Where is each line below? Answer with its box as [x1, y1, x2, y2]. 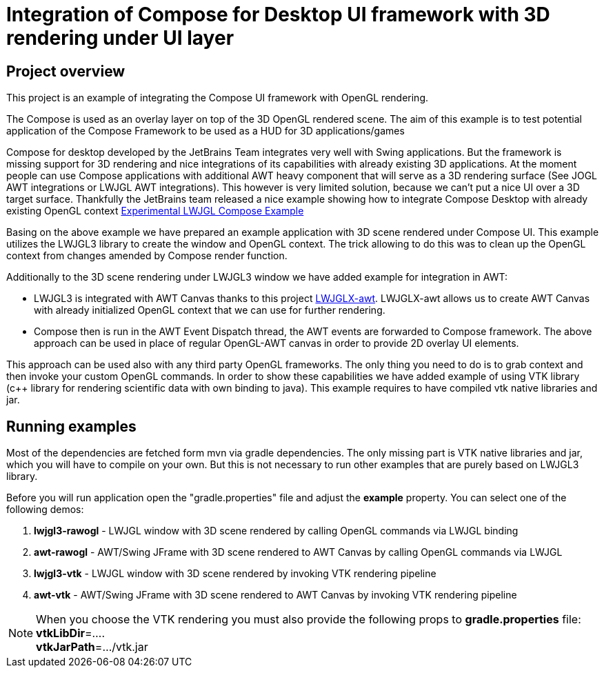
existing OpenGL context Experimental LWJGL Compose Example [6, 205, 304, 217]
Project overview [6, 62, 125, 80]
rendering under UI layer [6, 26, 234, 50]
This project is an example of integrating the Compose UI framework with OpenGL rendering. [6, 92, 428, 104]
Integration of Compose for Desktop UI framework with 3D [6, 3, 550, 26]
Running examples [6, 417, 137, 435]
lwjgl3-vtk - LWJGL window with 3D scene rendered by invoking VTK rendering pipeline [34, 567, 436, 580]
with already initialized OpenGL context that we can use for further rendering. [34, 304, 385, 317]
